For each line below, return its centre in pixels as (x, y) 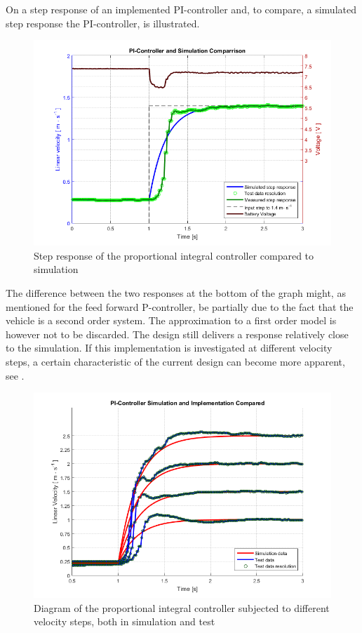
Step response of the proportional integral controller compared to (174, 255)
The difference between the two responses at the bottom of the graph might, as (176, 292)
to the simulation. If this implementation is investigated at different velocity (169, 348)
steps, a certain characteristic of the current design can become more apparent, (175, 361)
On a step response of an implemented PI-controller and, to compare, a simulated (181, 9)
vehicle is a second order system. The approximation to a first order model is (171, 320)
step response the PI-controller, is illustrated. (103, 23)
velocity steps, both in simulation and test (125, 621)
